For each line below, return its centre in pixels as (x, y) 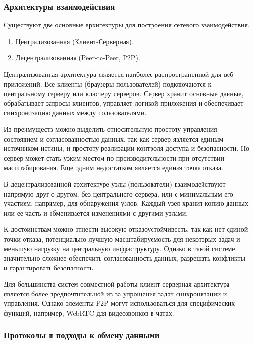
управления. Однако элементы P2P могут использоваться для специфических (120, 303)
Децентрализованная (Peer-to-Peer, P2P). (78, 58)
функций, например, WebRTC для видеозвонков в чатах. (89, 313)
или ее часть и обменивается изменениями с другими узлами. (96, 212)
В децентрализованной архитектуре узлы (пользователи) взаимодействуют (115, 184)
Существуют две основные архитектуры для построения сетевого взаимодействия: (127, 25)
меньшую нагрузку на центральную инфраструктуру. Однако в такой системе (120, 248)
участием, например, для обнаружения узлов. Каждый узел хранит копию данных (126, 203)
